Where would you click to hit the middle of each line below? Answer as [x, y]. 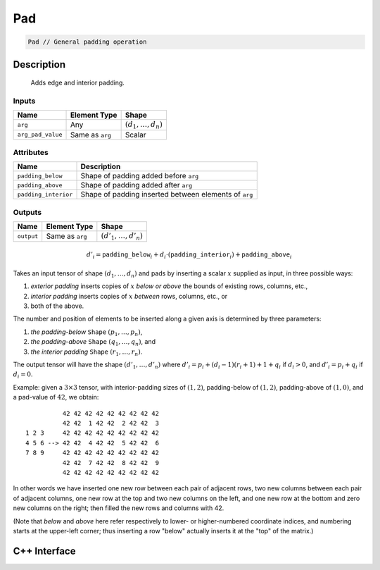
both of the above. [57, 306]
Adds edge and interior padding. [77, 83]
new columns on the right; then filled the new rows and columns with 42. [119, 508]
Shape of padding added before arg [140, 176]
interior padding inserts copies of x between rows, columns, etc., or [129, 296]
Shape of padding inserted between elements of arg [167, 194]
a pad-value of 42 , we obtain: [56, 397]
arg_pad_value [40, 135]
